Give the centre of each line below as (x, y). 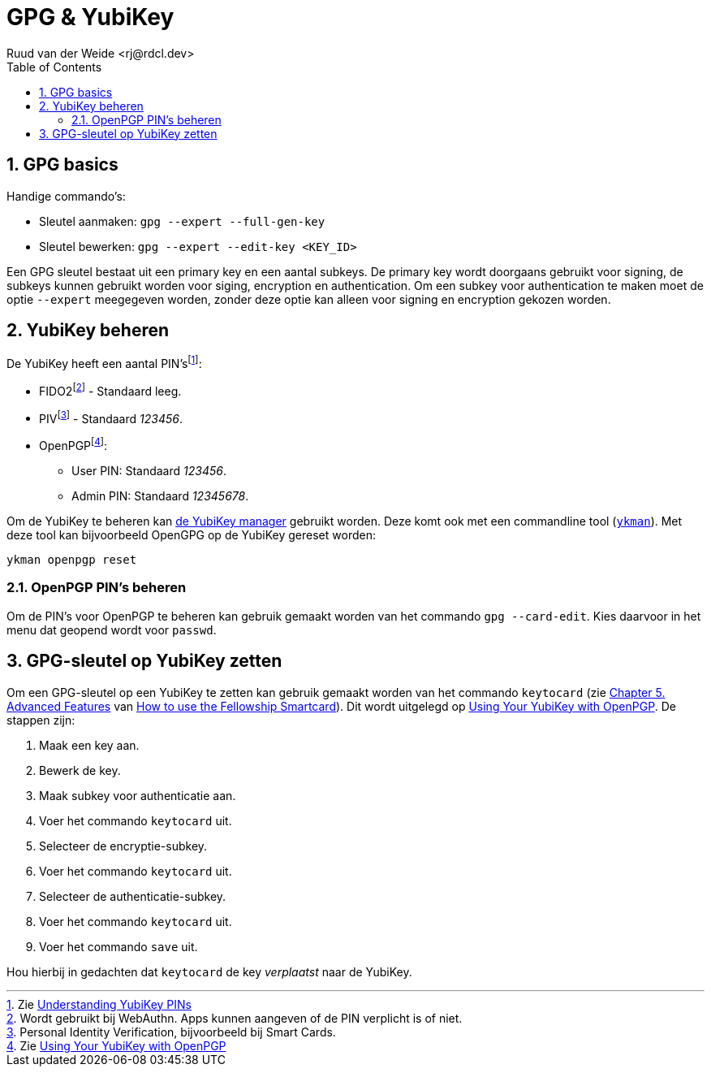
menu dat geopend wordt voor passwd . (112, 630)
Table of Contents (54, 67)
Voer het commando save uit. (118, 946)
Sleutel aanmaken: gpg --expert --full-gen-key (182, 221)
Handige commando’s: (66, 196)
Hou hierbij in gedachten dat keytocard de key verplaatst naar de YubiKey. (209, 971)
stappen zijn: (41, 720)
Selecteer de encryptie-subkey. (123, 846)
